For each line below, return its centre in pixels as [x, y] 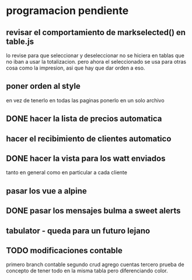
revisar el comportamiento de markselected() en [96, 32]
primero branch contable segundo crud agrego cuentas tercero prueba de [95, 265]
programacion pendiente [67, 11]
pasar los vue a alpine [47, 191]
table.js [20, 41]
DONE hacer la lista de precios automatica [84, 119]
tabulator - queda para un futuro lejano [78, 231]
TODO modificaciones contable [64, 250]
